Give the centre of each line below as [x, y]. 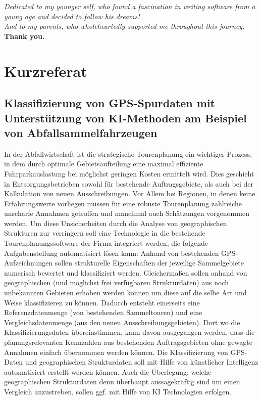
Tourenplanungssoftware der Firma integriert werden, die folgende [106, 243]
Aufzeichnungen [29, 263]
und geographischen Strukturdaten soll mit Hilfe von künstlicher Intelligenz [142, 362]
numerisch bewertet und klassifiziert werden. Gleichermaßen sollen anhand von [126, 272]
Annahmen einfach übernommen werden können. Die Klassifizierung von [116, 352]
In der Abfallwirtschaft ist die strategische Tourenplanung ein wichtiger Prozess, [128, 153]
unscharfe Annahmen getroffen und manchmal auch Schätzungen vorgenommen [127, 213]
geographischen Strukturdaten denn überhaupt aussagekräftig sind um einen [122, 382]
